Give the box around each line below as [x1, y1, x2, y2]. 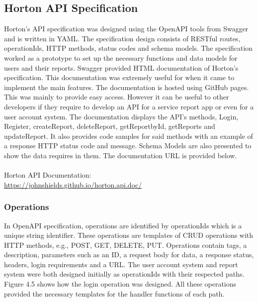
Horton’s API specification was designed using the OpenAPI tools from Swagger [4, 23, 249, 34]
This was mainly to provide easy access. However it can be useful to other [4, 92, 229, 102]
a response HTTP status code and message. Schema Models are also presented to [4, 140, 252, 151]
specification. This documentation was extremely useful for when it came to [4, 72, 235, 83]
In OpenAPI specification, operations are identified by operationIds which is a [4, 220, 242, 230]
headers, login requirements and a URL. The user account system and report [4, 259, 238, 269]
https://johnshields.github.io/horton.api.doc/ [4, 179, 142, 190]
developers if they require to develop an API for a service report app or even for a [4, 101, 254, 111]
